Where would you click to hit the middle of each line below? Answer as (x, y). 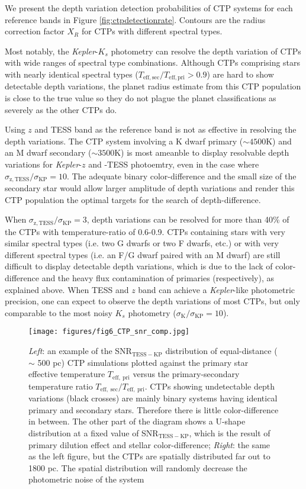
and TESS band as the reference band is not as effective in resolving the (165, 129)
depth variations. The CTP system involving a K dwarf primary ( (124, 141)
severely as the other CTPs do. (61, 109)
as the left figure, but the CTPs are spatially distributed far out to (149, 456)
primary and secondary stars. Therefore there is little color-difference (154, 409)
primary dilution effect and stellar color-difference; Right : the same (149, 444)
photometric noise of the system (86, 479)
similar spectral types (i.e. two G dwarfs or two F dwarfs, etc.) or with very (142, 243)
